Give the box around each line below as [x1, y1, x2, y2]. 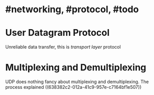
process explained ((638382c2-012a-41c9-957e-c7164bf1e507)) [5, 84, 142, 90]
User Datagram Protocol [5, 27, 110, 39]
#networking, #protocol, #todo [5, 4, 139, 15]
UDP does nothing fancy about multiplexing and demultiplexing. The [5, 79, 149, 85]
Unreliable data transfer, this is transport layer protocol [5, 44, 121, 50]
